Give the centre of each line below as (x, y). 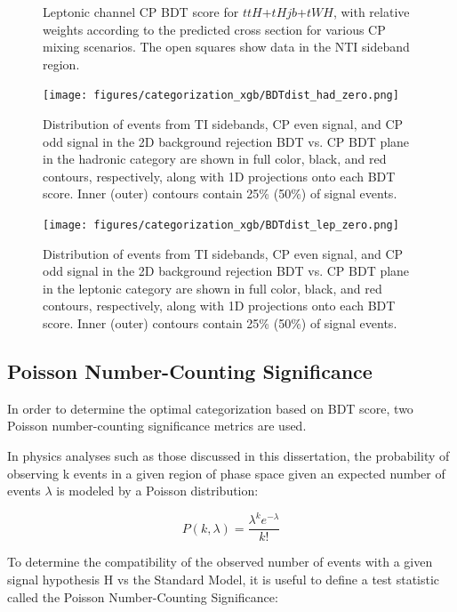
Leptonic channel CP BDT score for (141, 12)
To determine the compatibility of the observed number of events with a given (220, 562)
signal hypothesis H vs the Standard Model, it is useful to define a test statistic (224, 579)
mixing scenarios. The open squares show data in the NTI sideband (226, 47)
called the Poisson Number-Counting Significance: (143, 596)
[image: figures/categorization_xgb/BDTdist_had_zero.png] (221, 96)
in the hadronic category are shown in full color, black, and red (215, 159)
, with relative (371, 12)
